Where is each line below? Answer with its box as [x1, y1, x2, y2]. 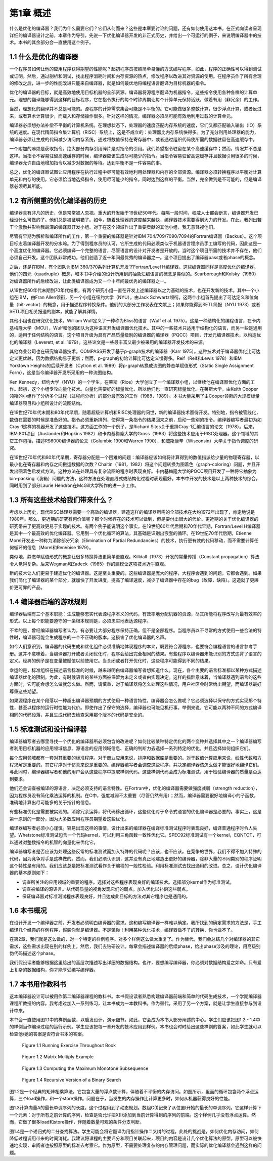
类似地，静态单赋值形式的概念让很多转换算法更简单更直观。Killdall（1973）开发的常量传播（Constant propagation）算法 [9, 554, 260, 560]
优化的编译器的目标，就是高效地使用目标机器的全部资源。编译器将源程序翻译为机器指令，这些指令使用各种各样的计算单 [9, 89, 257, 96]
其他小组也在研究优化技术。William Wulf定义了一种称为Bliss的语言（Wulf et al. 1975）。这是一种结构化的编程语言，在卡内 [9, 318, 261, 324]
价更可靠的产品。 [9, 584, 45, 590]
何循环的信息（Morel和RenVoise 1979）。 [9, 544, 94, 550]
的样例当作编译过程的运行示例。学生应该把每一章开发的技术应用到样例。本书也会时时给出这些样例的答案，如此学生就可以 [9, 1024, 262, 1030]
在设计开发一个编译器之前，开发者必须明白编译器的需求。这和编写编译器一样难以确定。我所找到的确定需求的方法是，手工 [9, 920, 262, 926]
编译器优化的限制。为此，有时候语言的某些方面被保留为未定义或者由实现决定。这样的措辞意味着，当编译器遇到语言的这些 [9, 674, 262, 680]
